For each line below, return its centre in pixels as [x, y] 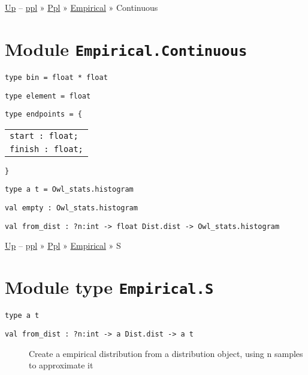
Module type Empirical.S [109, 287]
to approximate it [61, 365]
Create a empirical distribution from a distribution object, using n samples [166, 353]
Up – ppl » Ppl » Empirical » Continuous [81, 7]
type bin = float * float [56, 77]
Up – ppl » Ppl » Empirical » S [63, 245]
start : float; [44, 136]
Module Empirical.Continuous [126, 48]
